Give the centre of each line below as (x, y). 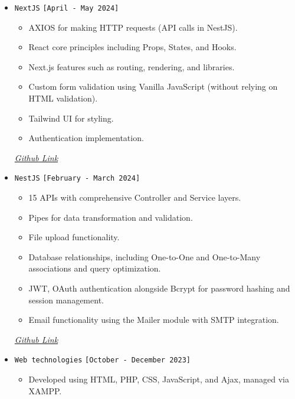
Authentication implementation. (86, 138)
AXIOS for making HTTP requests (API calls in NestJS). (133, 27)
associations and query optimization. (95, 268)
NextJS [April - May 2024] (67, 8)
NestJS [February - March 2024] (77, 179)
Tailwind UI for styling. (71, 118)
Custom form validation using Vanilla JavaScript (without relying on (153, 86)
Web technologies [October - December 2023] (102, 360)
